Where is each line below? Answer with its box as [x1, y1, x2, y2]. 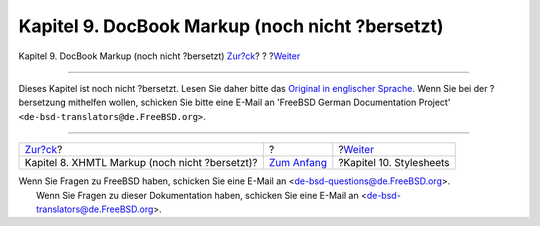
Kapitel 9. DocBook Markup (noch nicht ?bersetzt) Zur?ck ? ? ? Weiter [18, 50, 301, 62]
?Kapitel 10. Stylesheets [338, 156, 450, 170]
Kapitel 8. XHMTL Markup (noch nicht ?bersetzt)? [24, 156, 259, 170]
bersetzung [18, 96, 67, 109]
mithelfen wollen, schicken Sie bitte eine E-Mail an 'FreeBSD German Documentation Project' [67, 96, 451, 109]
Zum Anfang [268, 156, 327, 170]
